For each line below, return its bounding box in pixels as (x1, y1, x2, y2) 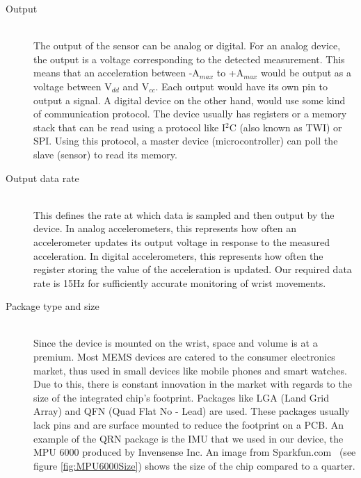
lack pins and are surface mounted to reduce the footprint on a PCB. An (33, 418, 344, 432)
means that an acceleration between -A (33, 65, 200, 80)
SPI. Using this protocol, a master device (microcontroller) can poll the (33, 133, 338, 148)
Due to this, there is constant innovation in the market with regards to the (33, 377, 352, 391)
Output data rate (6, 170, 79, 185)
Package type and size (6, 299, 99, 313)
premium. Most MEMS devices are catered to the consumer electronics (33, 349, 335, 364)
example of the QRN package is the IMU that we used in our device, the (33, 431, 344, 445)
